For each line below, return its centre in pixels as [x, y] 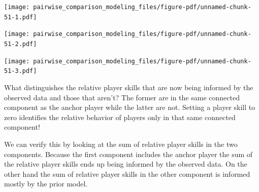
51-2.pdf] [21, 44]
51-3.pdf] [21, 71]
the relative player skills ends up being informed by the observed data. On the [126, 164]
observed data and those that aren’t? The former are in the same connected [122, 97]
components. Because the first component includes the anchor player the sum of [128, 154]
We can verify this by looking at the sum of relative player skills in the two [121, 144]
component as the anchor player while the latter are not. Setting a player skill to [130, 107]
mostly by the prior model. [46, 184]
